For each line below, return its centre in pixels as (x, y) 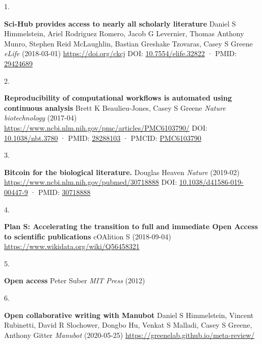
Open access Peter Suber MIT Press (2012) (75, 280)
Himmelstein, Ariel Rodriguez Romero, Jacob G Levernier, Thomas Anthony (124, 33)
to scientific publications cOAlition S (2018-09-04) (88, 236)
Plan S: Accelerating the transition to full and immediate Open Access (131, 226)
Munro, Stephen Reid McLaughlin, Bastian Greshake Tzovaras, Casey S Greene (128, 43)
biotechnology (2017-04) (41, 118)
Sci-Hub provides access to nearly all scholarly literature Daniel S (120, 23)
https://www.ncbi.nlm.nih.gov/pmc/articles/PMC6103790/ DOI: (106, 127)
